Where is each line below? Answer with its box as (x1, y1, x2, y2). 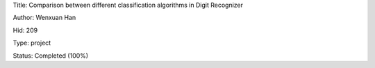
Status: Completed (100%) (12, 52, 89, 60)
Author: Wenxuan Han (12, 14, 76, 22)
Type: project (12, 38, 51, 47)
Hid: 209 (12, 26, 38, 34)
